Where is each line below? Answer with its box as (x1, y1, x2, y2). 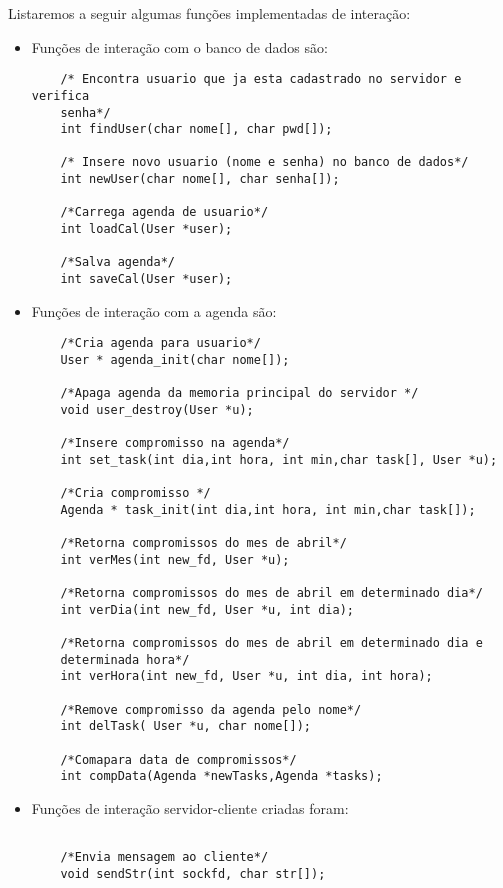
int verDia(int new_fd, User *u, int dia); (60, 602, 354, 617)
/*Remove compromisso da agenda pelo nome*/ (60, 702, 362, 717)
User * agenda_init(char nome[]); (60, 352, 290, 367)
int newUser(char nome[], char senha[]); (60, 172, 340, 187)
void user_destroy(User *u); (60, 402, 254, 417)
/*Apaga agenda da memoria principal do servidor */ (60, 386, 419, 401)
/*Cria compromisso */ (60, 486, 211, 501)
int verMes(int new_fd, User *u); (60, 552, 290, 567)
